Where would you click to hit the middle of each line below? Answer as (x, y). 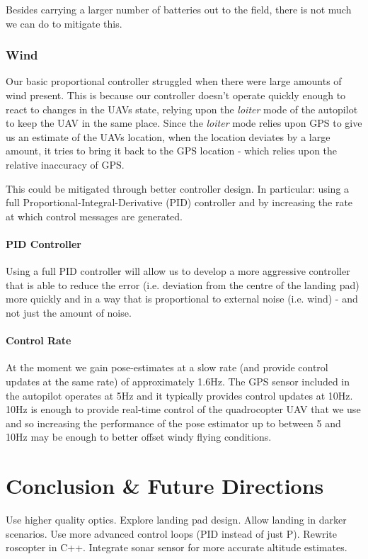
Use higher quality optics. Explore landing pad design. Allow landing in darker (176, 519)
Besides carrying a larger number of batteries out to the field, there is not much (179, 9)
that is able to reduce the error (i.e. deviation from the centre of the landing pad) (183, 284)
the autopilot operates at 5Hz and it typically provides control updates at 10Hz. (179, 395)
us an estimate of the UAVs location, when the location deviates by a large (168, 136)
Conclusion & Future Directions (165, 486)
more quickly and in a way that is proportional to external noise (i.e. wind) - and (182, 299)
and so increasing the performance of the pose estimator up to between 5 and (173, 423)
